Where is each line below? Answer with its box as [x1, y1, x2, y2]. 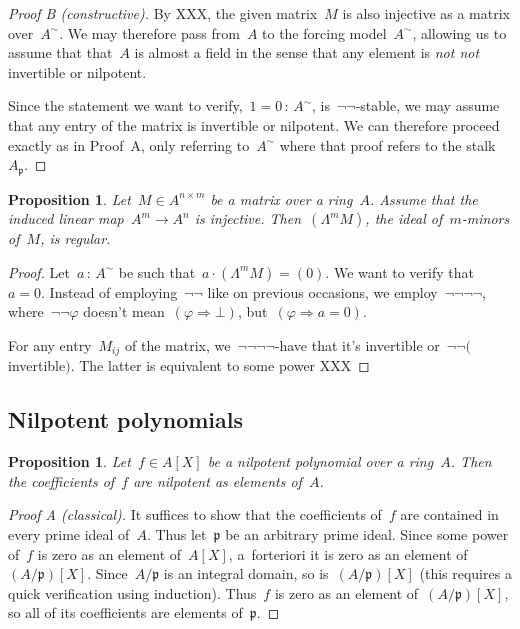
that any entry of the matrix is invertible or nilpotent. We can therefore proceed [8, 114, 500, 135]
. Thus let [146, 524, 207, 545]
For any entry [8, 334, 92, 355]
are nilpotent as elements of [133, 470, 302, 491]
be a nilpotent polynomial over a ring [207, 451, 434, 472]
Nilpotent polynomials [8, 404, 243, 435]
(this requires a [419, 563, 512, 584]
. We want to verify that [325, 261, 474, 282]
